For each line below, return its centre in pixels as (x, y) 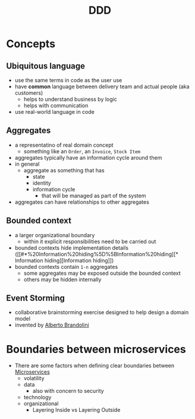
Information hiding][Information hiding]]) (64, 260)
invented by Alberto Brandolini (52, 325)
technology (37, 398)
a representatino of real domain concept (64, 145)
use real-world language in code (55, 112)
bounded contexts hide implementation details (72, 247)
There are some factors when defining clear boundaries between (94, 366)
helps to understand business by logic (70, 99)
